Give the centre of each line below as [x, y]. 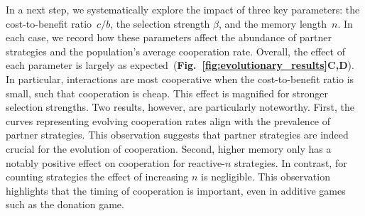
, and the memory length [273, 23]
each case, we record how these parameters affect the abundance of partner [169, 37]
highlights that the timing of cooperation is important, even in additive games [176, 190]
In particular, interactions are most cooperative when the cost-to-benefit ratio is [180, 79]
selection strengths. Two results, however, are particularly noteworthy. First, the [180, 107]
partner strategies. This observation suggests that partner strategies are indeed [177, 135]
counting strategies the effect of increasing [97, 177]
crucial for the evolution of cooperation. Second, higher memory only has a [169, 148]
